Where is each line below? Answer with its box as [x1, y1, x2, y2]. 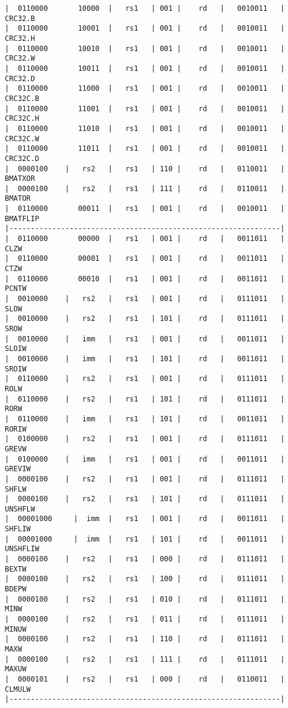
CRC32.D [5, 74, 35, 83]
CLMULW [5, 685, 31, 694]
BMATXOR [5, 174, 35, 183]
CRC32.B [5, 14, 35, 23]
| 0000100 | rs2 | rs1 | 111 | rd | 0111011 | [5, 655, 285, 664]
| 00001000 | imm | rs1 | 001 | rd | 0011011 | [5, 514, 285, 523]
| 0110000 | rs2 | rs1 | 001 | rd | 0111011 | [5, 374, 285, 383]
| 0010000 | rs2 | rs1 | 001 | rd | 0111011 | [5, 294, 285, 304]
